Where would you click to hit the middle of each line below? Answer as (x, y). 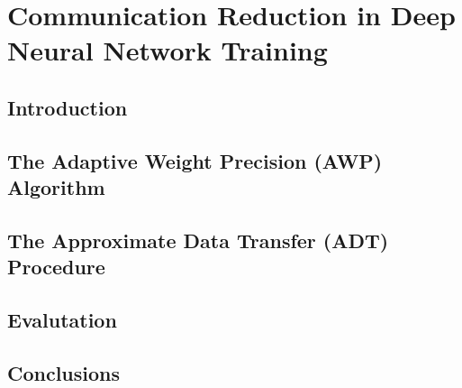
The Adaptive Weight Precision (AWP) (195, 160)
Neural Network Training (168, 50)
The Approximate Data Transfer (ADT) (198, 240)
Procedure (56, 267)
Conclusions (64, 372)
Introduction (68, 107)
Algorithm (56, 187)
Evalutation (62, 320)
